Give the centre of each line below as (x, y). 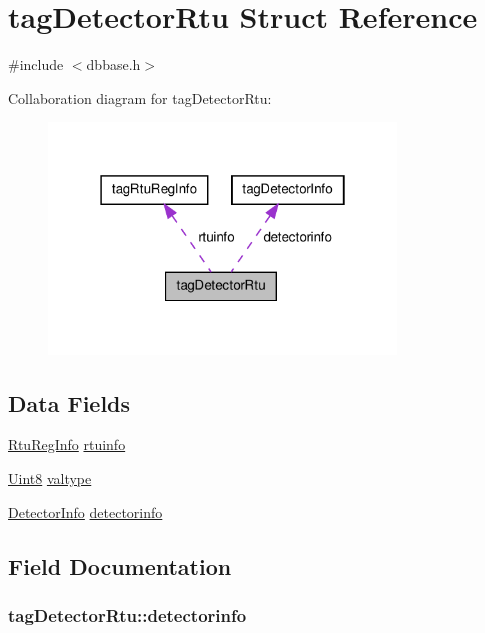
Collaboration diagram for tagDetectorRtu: (140, 97)
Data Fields (69, 402)
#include (36, 64)
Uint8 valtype (50, 477)
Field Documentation (120, 565)
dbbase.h (113, 64)
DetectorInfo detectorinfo (85, 511)
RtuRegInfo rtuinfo (67, 444)
